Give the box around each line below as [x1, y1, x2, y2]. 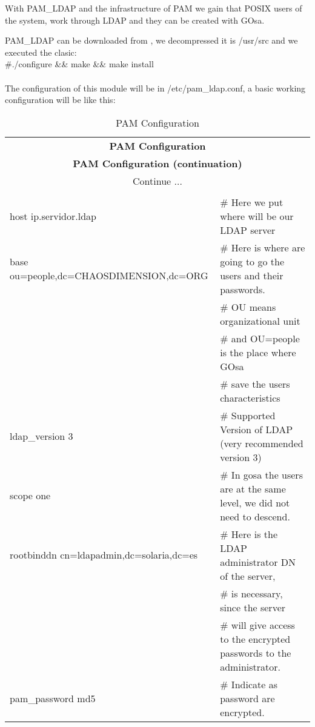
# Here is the [220, 526, 277, 541]
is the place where [220, 345, 296, 359]
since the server [220, 600, 286, 614]
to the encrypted [220, 631, 291, 646]
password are [220, 691, 275, 705]
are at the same [220, 481, 286, 496]
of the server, [220, 568, 276, 583]
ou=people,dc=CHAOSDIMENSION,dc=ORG [10, 268, 208, 282]
